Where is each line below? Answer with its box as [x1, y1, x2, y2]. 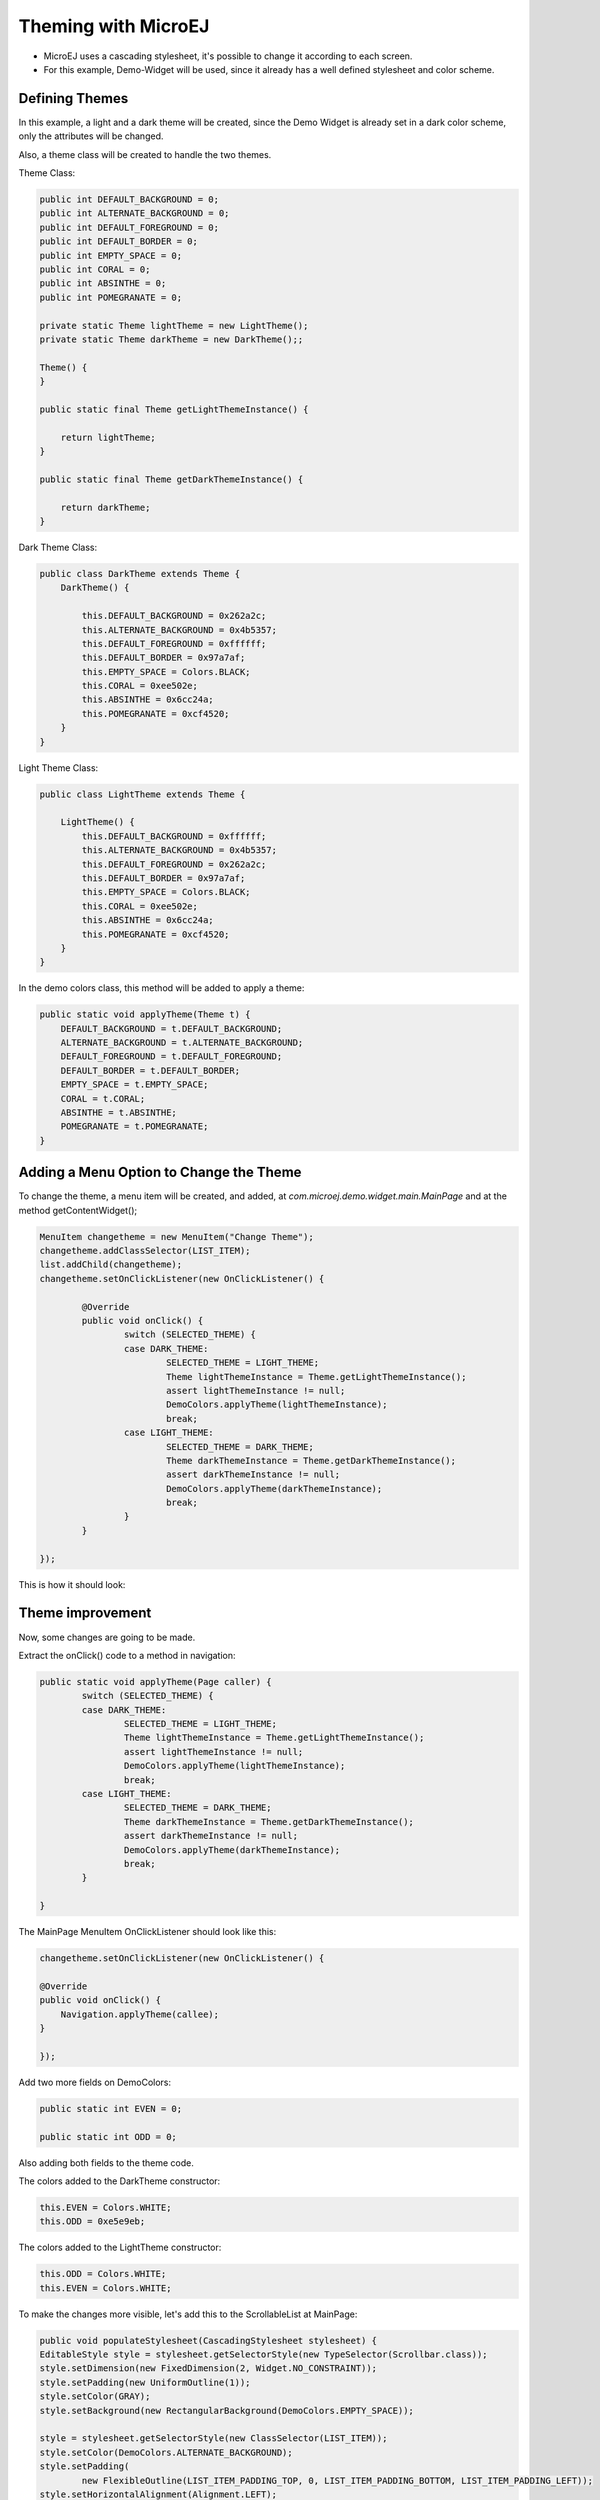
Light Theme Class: [18, 761, 99, 774]
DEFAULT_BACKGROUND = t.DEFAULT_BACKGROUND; [60, 1023, 283, 1034]
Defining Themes [18, 90, 129, 107]
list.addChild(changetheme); [39, 1259, 183, 1270]
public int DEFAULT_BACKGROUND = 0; [39, 194, 220, 205]
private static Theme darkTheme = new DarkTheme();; [39, 333, 304, 345]
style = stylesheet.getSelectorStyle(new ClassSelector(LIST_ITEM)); [39, 2433, 388, 2444]
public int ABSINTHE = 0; [39, 278, 167, 289]
